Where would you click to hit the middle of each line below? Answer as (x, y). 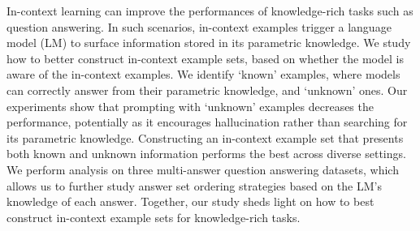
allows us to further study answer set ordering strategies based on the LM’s (194, 185)
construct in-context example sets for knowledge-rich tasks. (154, 217)
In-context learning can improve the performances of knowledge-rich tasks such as (210, 11)
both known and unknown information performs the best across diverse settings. (206, 154)
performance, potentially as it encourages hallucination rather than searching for (207, 122)
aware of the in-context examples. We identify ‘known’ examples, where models (204, 74)
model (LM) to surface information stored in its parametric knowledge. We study (209, 43)
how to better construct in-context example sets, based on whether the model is (205, 58)
